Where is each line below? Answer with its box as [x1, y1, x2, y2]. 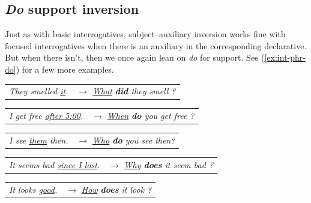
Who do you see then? [92, 134, 175, 147]
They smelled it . [9, 85, 68, 97]
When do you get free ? [107, 109, 195, 122]
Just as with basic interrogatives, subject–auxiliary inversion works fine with [5, 28, 286, 40]
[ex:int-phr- [264, 51, 306, 64]
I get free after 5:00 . [9, 109, 83, 122]
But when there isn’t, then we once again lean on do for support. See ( [5, 51, 265, 64]
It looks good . [9, 183, 58, 195]
